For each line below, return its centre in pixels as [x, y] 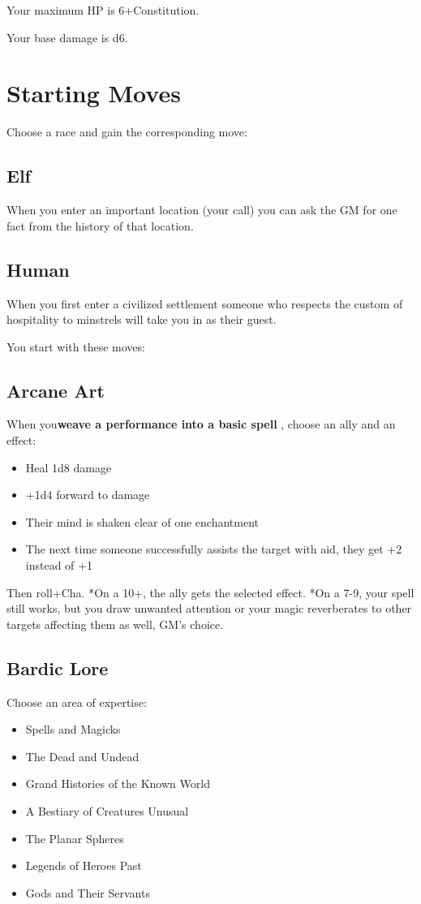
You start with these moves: [76, 346]
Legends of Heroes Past [84, 865]
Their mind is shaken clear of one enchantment [142, 521]
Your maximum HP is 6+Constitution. [103, 10]
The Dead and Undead [82, 756]
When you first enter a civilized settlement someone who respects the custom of [205, 303]
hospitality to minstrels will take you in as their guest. [142, 319]
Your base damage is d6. [67, 37]
